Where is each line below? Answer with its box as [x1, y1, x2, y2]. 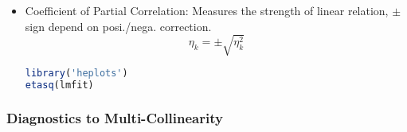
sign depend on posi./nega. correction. [25, 17, 212, 34]
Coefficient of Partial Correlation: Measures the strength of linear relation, [25, 2, 389, 18]
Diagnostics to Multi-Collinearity [6, 108, 223, 128]
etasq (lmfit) [25, 79, 94, 91]
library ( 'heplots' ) [25, 67, 128, 79]
